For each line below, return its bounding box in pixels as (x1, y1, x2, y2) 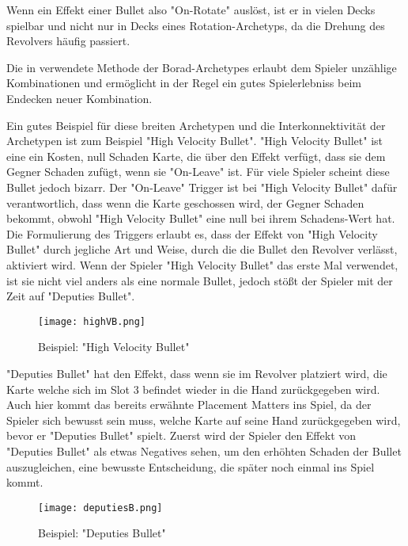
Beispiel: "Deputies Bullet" (38, 525, 166, 541)
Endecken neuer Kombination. (6, 90, 153, 106)
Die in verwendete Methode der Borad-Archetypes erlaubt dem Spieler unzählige (6, 59, 397, 75)
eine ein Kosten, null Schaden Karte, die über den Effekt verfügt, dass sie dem (6, 147, 386, 164)
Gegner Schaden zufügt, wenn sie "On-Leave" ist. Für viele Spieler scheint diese (6, 163, 390, 180)
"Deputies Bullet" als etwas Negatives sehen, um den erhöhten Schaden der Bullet (6, 442, 402, 459)
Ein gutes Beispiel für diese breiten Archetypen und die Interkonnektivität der (6, 116, 386, 133)
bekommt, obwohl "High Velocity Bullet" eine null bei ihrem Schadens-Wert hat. (6, 210, 395, 227)
